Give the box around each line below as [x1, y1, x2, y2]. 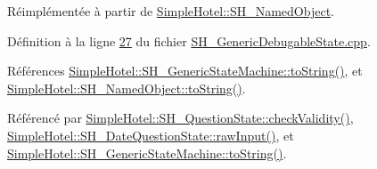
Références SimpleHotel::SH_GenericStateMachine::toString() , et [7, 61, 363, 80]
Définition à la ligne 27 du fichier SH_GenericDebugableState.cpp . [7, 31, 371, 50]
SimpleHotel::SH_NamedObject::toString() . [7, 78, 246, 97]
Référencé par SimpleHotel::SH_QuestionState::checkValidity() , [7, 109, 354, 127]
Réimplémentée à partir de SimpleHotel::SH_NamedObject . [7, 2, 335, 20]
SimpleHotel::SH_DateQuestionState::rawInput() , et [7, 125, 294, 144]
